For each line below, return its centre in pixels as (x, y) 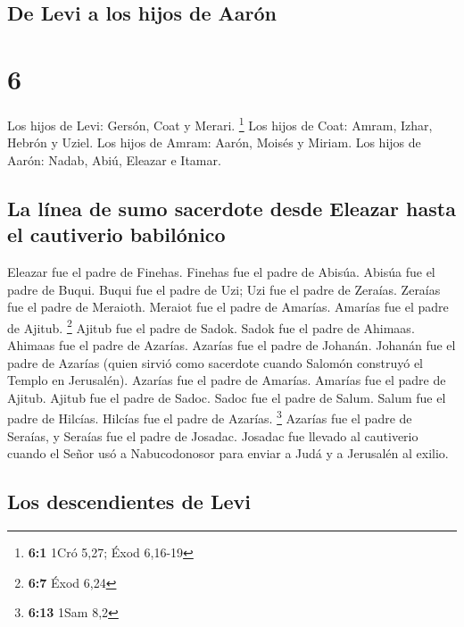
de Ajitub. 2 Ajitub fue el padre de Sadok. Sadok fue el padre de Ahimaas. (211, 326)
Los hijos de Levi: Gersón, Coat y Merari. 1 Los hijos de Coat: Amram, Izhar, (220, 123)
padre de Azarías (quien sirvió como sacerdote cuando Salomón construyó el (215, 362)
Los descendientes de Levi (129, 502)
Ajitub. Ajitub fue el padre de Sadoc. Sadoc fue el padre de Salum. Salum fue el (227, 397)
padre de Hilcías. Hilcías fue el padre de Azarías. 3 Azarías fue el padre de (210, 417)
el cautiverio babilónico (116, 234)
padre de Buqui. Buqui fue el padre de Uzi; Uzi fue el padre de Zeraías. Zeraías (224, 289)
